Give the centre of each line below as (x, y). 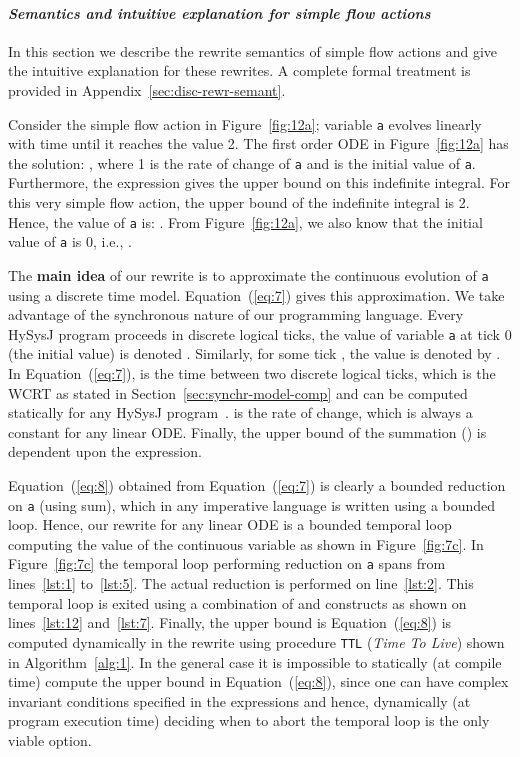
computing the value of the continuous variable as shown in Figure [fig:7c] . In (246, 543)
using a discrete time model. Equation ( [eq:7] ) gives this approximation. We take (256, 294)
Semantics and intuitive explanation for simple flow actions (219, 12)
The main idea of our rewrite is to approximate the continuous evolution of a (248, 274)
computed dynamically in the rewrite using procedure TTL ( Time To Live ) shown (256, 641)
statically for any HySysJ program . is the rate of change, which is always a (240, 412)
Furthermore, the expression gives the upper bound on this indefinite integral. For (259, 182)
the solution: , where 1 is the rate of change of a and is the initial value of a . (242, 162)
